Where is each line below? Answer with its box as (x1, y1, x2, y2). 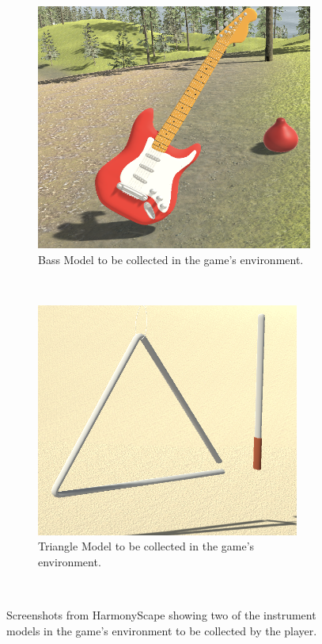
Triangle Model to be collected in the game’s (38, 538, 255, 554)
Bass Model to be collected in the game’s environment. (38, 251, 304, 267)
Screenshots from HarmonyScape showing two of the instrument (6, 607, 316, 623)
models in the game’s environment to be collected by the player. (6, 622, 317, 638)
